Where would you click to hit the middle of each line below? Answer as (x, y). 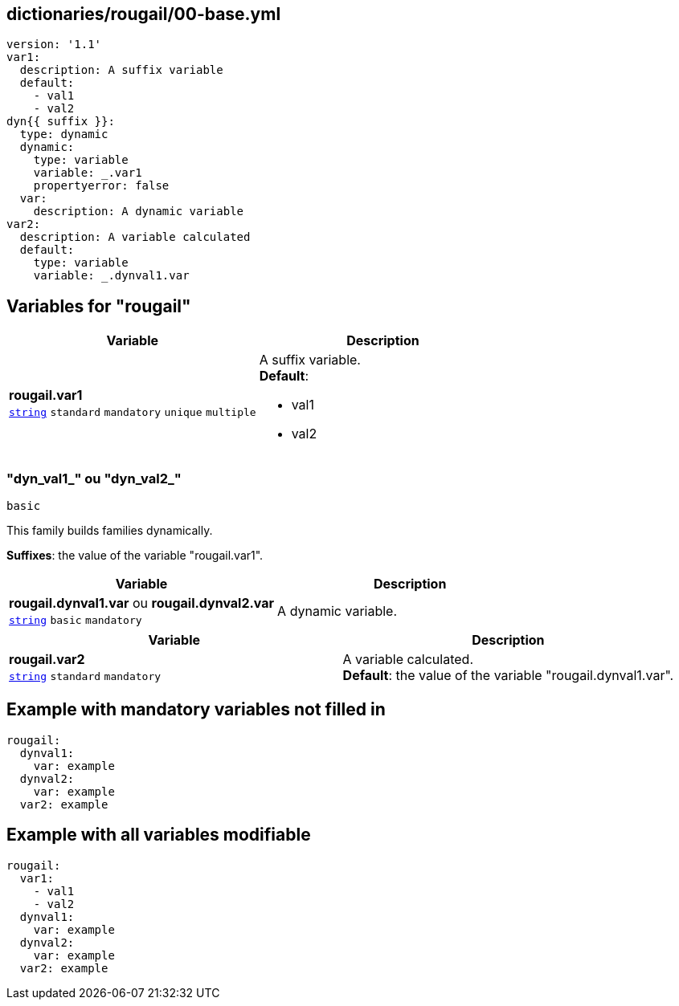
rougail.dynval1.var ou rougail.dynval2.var (142, 603)
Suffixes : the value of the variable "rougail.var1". (135, 556)
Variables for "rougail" (99, 306)
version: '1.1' (54, 45)
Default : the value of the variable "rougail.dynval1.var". (508, 676)
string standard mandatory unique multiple (133, 413)
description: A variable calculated (135, 237)
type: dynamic (64, 134)
